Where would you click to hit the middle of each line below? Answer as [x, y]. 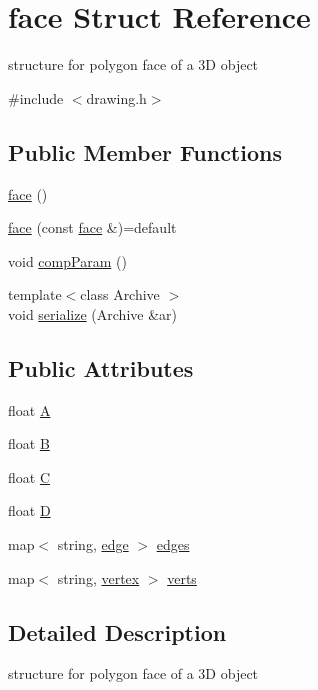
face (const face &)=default [92, 227]
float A [29, 409]
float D [29, 510]
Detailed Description [117, 631]
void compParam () [67, 260]
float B [29, 443]
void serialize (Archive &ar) [92, 313]
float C [29, 476]
